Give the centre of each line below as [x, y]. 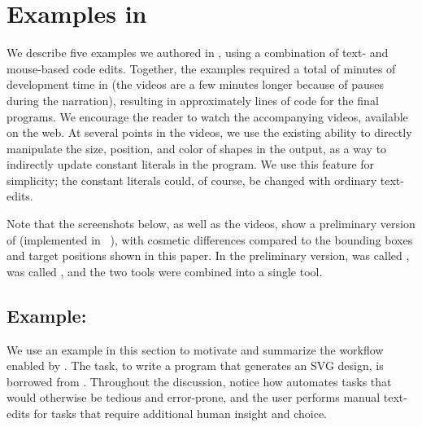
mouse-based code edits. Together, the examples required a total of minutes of [201, 68]
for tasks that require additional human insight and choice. [181, 414]
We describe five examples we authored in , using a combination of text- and [198, 53]
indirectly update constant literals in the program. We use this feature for [191, 164]
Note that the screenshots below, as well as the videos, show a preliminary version [211, 224]
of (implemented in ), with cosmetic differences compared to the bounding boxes [210, 239]
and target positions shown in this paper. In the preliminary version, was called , [208, 255]
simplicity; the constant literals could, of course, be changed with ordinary [192, 180]
